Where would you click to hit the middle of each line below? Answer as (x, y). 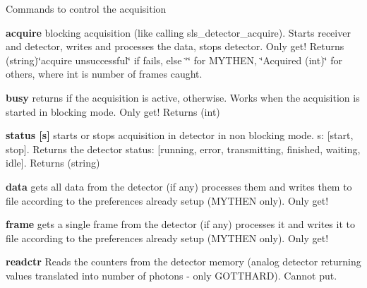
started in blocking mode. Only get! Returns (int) (113, 111)
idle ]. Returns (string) (53, 163)
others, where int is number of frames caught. (104, 74)
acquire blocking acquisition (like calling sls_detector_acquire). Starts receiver (178, 32)
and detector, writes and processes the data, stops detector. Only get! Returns (175, 46)
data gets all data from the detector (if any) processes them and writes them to (179, 186)
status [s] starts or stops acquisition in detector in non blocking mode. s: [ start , (180, 135)
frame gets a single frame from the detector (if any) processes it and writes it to (180, 224)
